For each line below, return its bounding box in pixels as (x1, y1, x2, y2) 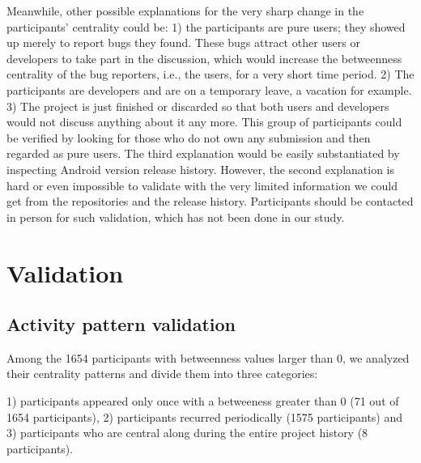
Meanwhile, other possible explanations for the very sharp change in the (6, 2, 364, 19)
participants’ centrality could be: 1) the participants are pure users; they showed (6, 18, 406, 35)
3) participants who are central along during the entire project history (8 (6, 424, 368, 441)
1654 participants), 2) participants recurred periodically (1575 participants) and (6, 408, 403, 425)
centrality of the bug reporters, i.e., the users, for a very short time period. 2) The (6, 66, 415, 83)
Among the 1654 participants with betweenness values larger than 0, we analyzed (6, 349, 410, 366)
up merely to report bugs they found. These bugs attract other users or (6, 34, 360, 51)
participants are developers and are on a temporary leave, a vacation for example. (6, 81, 412, 98)
